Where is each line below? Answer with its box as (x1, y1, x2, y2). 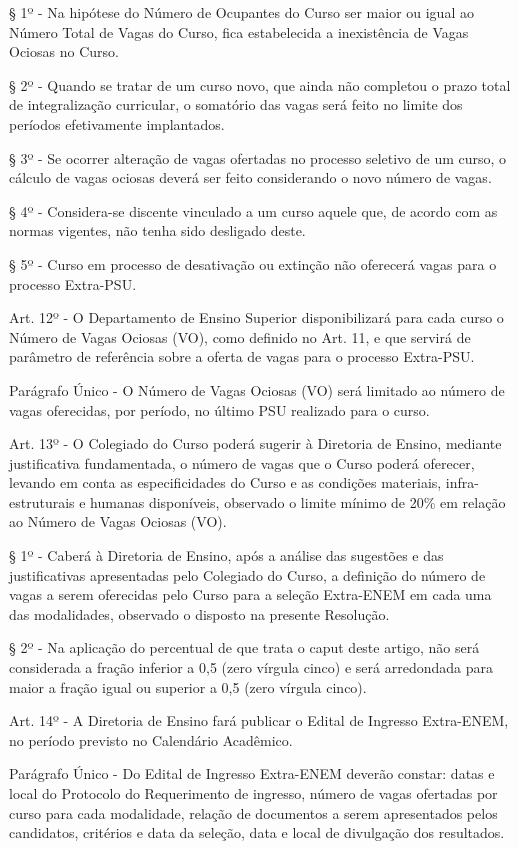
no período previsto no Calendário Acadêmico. (9, 729, 293, 750)
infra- (445, 472, 479, 493)
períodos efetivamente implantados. (9, 113, 225, 134)
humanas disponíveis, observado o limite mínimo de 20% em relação (90, 491, 506, 512)
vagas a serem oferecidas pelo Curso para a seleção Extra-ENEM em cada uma (9, 584, 492, 605)
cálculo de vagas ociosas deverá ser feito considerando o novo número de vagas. (9, 167, 492, 188)
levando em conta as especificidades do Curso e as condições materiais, (9, 472, 442, 493)
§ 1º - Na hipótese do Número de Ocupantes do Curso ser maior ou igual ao (9, 2, 474, 22)
